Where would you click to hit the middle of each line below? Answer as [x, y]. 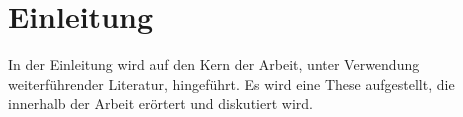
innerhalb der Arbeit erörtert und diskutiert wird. [160, 103]
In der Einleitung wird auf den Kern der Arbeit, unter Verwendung [214, 64]
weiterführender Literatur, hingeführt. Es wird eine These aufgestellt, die [231, 83]
